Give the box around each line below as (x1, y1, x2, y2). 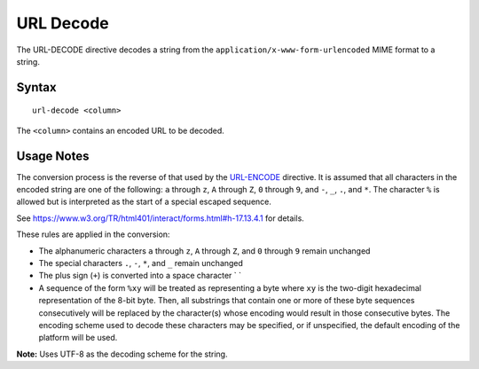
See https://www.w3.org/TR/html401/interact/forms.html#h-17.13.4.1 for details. (16, 213, 305, 224)
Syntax (16, 80, 57, 95)
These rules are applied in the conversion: (16, 229, 170, 239)
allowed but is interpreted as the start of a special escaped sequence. (16, 196, 272, 208)
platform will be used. (38, 333, 118, 343)
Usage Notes (16, 148, 90, 163)
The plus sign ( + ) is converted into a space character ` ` (38, 271, 242, 281)
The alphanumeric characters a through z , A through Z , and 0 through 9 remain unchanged (38, 245, 371, 256)
